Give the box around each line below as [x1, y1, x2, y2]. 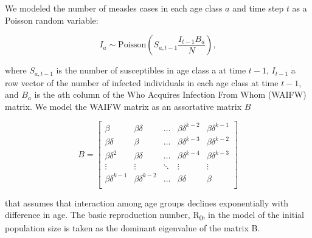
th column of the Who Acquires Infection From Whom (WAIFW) [62, 88, 307, 101]
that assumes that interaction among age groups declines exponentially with [5, 196, 288, 209]
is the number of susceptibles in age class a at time [56, 64, 246, 76]
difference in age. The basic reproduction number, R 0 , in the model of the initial [5, 208, 305, 222]
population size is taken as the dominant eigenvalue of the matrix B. [5, 222, 260, 234]
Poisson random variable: [5, 13, 99, 26]
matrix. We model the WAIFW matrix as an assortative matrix [5, 100, 242, 112]
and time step [232, 2, 284, 14]
